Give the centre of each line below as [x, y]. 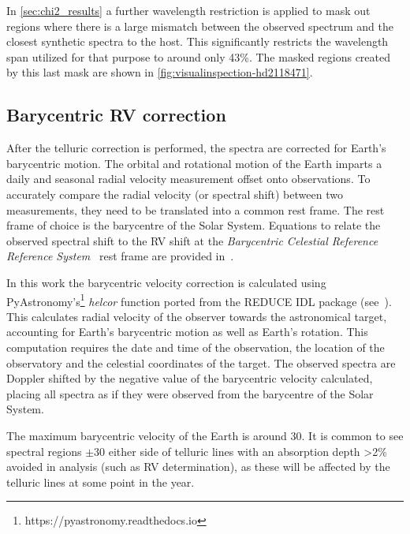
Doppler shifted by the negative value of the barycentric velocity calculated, [190, 378]
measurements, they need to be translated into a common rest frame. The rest [196, 209]
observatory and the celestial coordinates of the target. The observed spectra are [201, 362]
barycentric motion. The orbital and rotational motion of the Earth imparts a [194, 163]
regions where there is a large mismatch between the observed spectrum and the [200, 26]
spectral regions [44, 451]
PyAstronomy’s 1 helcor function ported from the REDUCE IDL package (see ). [199, 300]
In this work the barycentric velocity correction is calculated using [166, 282]
